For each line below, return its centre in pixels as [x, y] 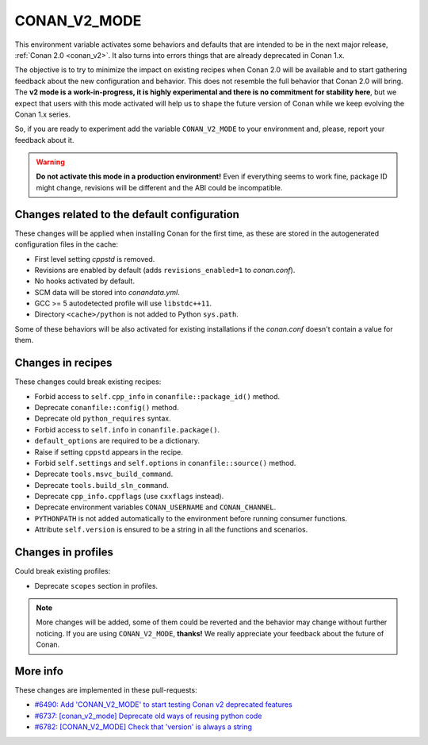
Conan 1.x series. [43, 114]
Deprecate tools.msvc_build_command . [104, 474]
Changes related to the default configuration [127, 214]
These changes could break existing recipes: [88, 382]
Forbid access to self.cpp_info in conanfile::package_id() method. [157, 396]
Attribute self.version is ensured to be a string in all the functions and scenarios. [171, 530]
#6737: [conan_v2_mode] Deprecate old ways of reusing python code [148, 716]
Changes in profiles [64, 553]
